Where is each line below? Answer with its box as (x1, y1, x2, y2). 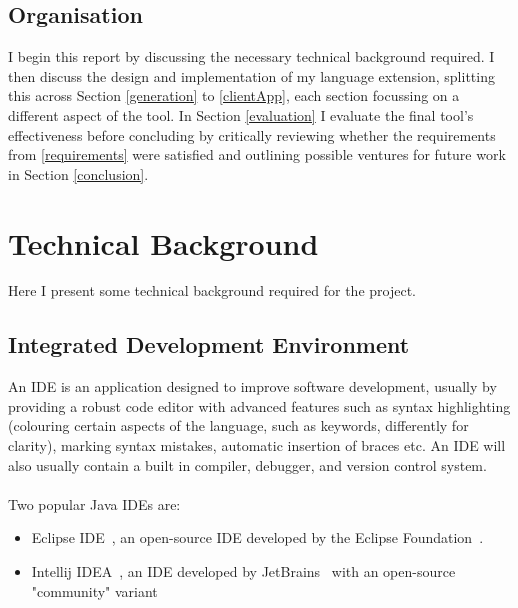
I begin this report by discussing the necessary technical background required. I (8, 46, 495, 67)
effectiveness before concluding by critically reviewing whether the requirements (8, 124, 496, 145)
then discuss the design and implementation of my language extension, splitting (8, 65, 495, 86)
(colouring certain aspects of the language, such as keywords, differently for (8, 415, 469, 436)
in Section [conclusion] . (8, 163, 149, 184)
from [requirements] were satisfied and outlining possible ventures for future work (8, 144, 506, 165)
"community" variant (31, 580, 158, 601)
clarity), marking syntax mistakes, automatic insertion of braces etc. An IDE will (8, 435, 506, 456)
